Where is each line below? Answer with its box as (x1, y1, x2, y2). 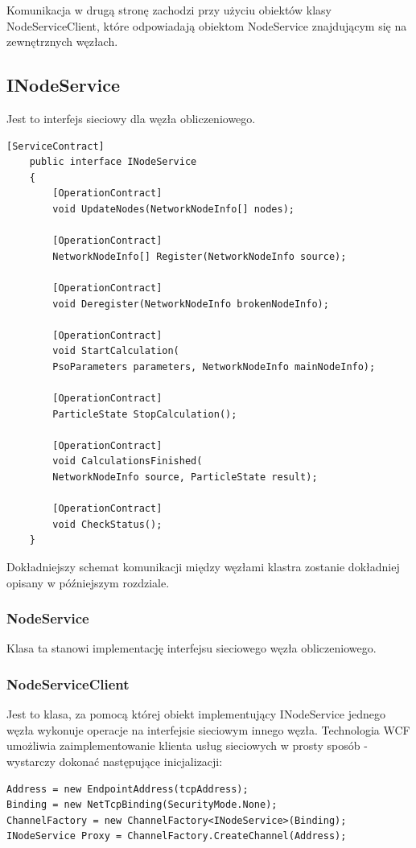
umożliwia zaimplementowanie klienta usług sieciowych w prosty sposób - (6, 737, 368, 754)
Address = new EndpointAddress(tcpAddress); (6, 783, 249, 795)
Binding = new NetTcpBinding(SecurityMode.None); (6, 799, 278, 811)
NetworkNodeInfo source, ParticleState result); (52, 471, 318, 484)
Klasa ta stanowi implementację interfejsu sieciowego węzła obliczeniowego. (6, 640, 377, 657)
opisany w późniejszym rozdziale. (6, 574, 170, 591)
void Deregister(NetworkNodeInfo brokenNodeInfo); (52, 298, 329, 310)
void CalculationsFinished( (52, 455, 203, 467)
